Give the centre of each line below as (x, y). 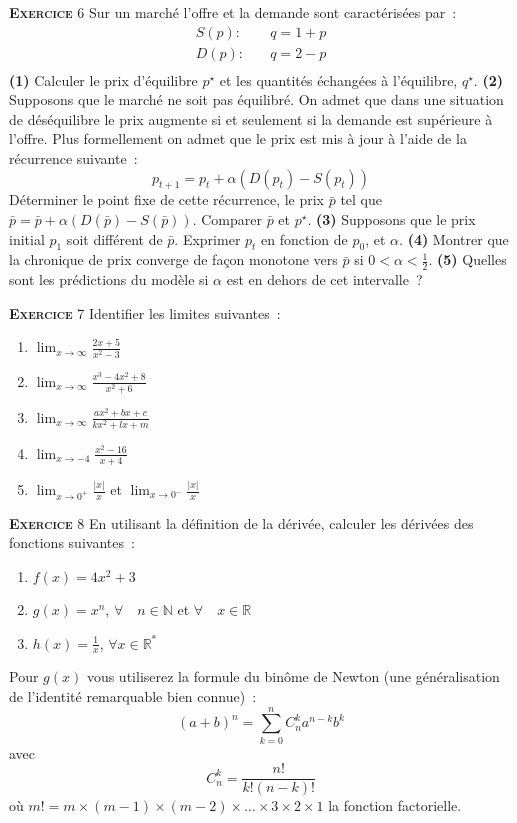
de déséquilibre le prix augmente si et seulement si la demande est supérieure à (251, 118)
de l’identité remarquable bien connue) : (133, 696)
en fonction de (304, 238)
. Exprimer (207, 238)
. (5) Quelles (467, 259)
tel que (361, 199)
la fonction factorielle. (395, 805)
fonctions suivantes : (72, 542)
